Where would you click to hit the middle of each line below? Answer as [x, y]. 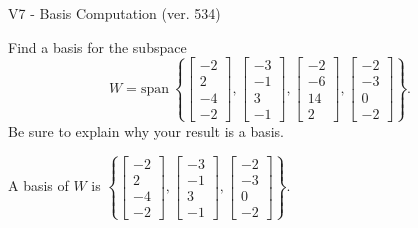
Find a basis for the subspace [97, 46]
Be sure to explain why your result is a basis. [146, 130]
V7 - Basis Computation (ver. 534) [114, 13]
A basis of [38, 185]
